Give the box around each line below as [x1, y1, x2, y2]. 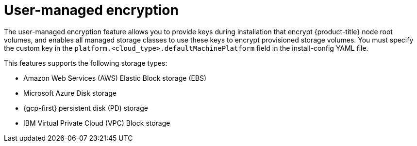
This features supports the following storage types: [4, 58, 167, 67]
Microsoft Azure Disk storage [23, 88, 117, 97]
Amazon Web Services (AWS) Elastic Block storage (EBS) [23, 73, 207, 82]
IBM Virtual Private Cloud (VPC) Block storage [23, 118, 170, 127]
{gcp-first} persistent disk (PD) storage [23, 103, 148, 112]
